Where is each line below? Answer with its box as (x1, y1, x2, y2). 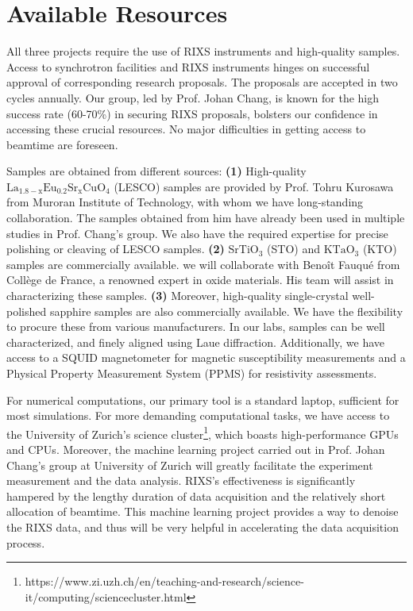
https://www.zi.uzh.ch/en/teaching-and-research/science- (25, 573, 304, 590)
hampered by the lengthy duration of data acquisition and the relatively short (6, 487, 386, 504)
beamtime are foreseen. (6, 136, 118, 152)
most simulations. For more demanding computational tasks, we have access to (6, 407, 390, 424)
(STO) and (267, 240, 320, 257)
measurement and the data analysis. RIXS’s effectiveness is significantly (6, 472, 356, 489)
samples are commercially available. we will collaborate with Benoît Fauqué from (6, 256, 400, 272)
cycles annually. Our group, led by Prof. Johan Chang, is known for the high (6, 89, 379, 106)
